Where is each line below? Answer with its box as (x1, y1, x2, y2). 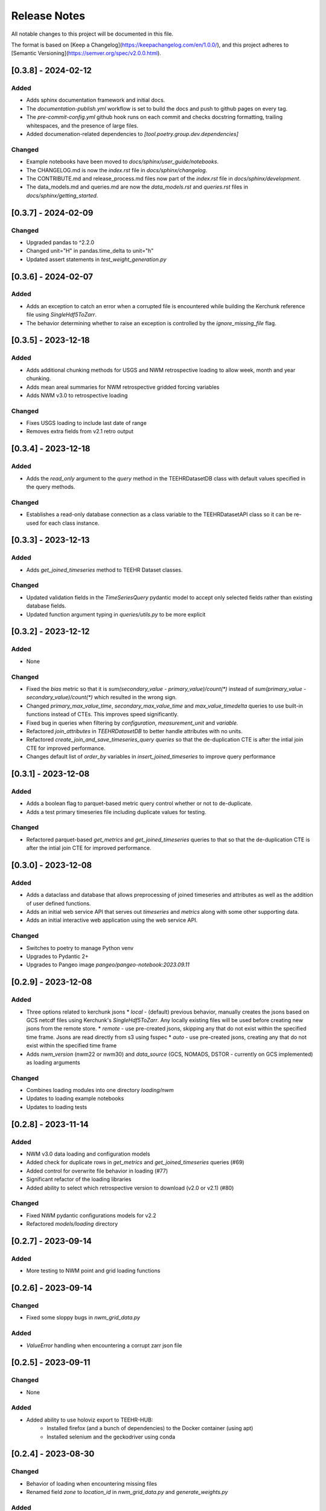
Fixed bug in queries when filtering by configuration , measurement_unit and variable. (26, 719, 238, 726)
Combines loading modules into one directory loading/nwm (26, 1087, 174, 1094)
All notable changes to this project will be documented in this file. (11, 30, 174, 37)
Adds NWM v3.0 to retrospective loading (26, 392, 128, 399)
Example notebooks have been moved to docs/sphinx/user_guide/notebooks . (26, 158, 219, 166)
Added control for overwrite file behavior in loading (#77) (26, 1167, 168, 1174)
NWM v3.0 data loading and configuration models (26, 1150, 150, 1157)
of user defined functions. (26, 899, 91, 907)
